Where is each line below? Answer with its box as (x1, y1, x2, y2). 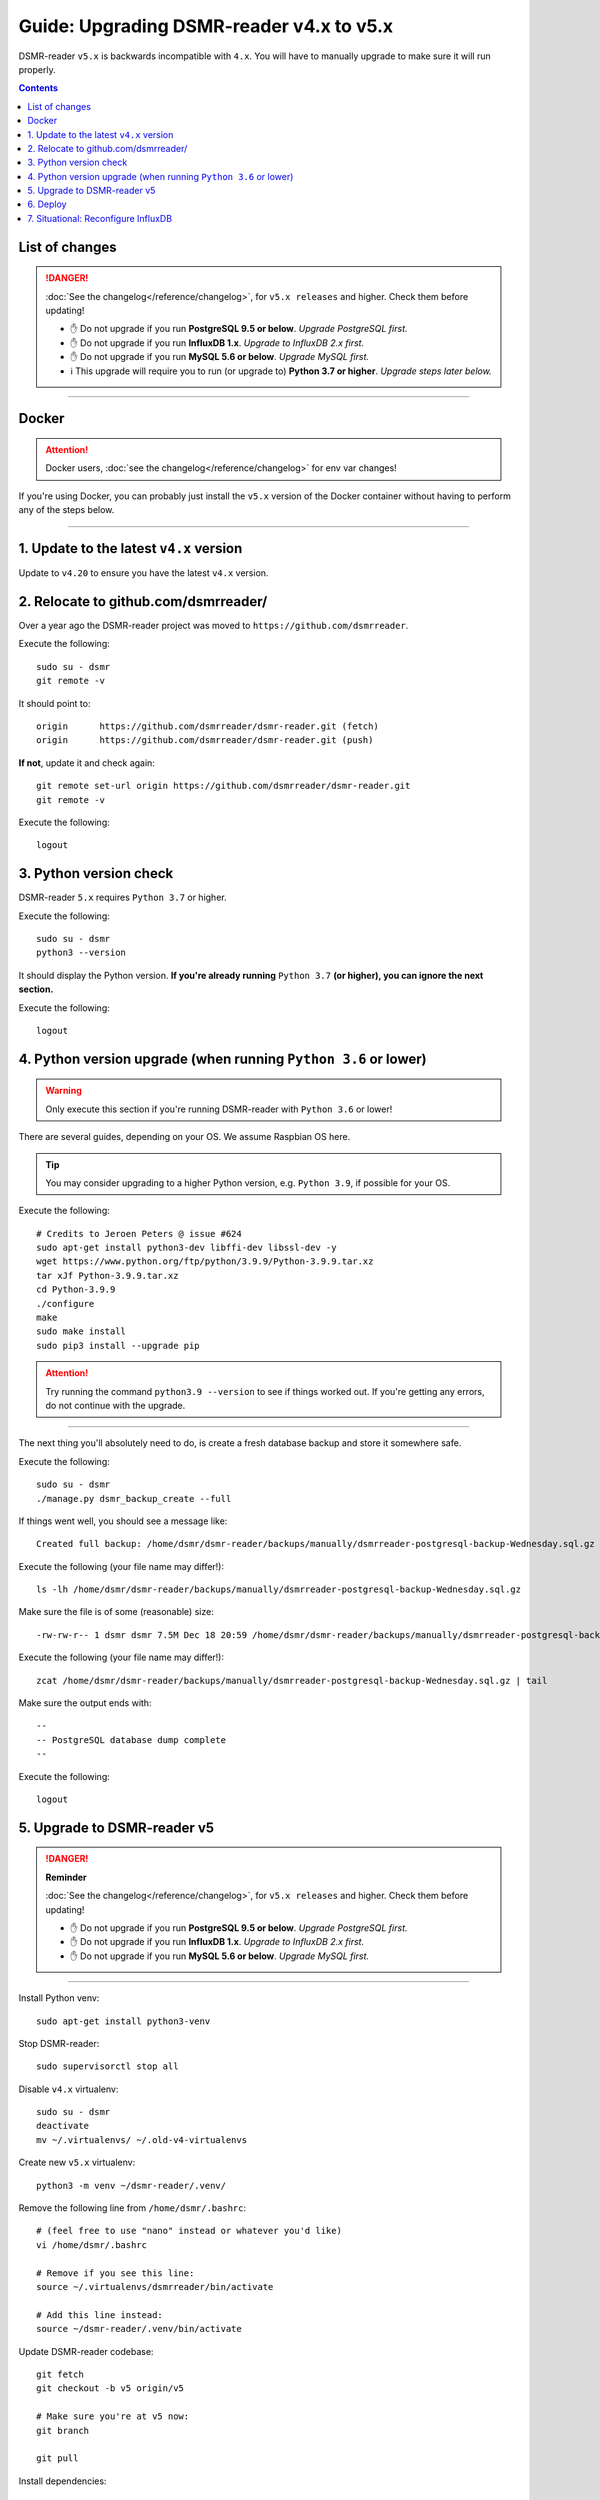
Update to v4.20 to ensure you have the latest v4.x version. (18, 567, 269, 579)
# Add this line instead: (36, 2309, 164, 2320)
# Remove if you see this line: (36, 2267, 195, 2279)
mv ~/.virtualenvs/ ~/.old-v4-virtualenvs (36, 2134, 248, 2145)
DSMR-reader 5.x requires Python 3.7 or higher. (18, 891, 227, 904)
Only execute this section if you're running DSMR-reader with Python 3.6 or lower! (45, 1103, 393, 1115)
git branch (36, 2425, 90, 2436)
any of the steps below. (18, 504, 115, 516)
